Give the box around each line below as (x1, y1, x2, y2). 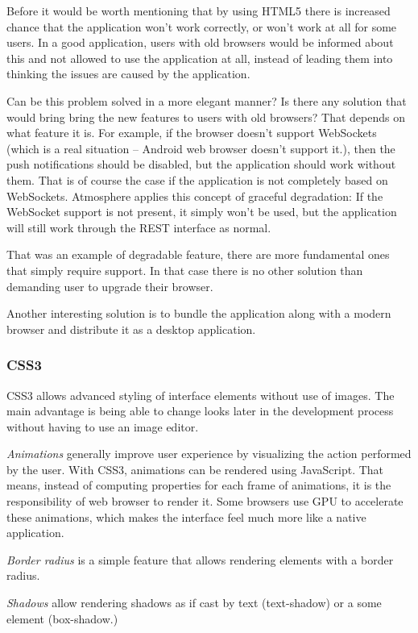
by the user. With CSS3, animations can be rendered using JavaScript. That (6, 460, 384, 477)
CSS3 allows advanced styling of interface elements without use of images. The (6, 386, 395, 403)
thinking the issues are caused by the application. (6, 65, 250, 82)
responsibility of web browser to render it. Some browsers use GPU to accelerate (6, 493, 404, 510)
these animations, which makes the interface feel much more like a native (6, 508, 366, 525)
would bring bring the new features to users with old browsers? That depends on (6, 108, 405, 125)
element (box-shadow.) (6, 610, 118, 627)
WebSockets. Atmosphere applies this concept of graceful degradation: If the (6, 187, 383, 204)
